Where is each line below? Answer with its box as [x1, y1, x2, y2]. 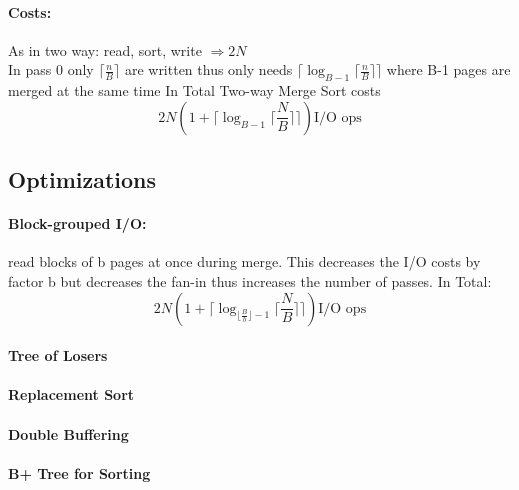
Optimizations [8, 164, 157, 195]
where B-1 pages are [386, 59, 511, 80]
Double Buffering [8, 423, 129, 444]
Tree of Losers [8, 345, 108, 366]
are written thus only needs [124, 59, 293, 80]
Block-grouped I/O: [8, 213, 147, 234]
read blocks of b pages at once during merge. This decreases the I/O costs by [8, 251, 481, 272]
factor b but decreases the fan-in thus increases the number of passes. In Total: [8, 270, 492, 291]
